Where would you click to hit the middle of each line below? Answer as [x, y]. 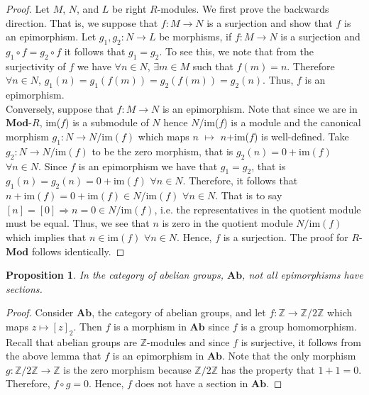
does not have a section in [192, 383]
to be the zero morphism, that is [163, 151]
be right [130, 9]
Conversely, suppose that [60, 108]
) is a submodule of [107, 122]
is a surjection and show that [270, 22]
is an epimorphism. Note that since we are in [260, 108]
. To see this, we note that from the [236, 51]
